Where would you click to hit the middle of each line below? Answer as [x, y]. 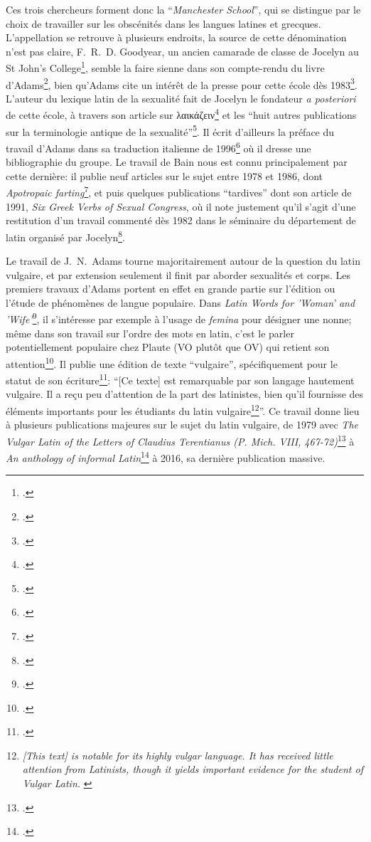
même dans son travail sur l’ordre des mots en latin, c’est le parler [150, 333]
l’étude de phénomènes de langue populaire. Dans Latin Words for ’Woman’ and [181, 302]
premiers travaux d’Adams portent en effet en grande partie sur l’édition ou [171, 289]
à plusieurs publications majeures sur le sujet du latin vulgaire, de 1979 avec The [182, 425]
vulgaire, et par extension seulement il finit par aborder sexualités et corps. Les [178, 274]
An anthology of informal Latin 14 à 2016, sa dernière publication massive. [166, 457]
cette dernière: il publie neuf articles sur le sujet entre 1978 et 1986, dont [165, 175]
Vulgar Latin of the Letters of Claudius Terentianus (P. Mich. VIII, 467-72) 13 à [180, 440]
